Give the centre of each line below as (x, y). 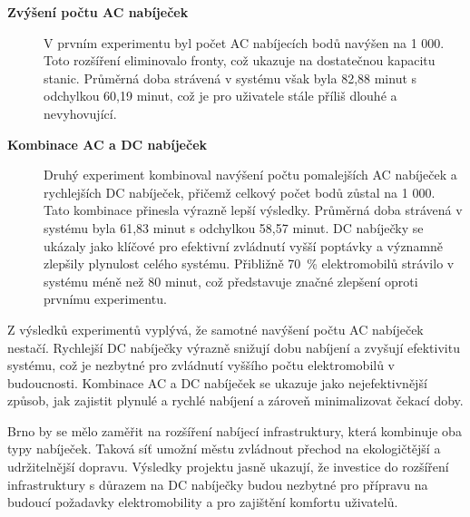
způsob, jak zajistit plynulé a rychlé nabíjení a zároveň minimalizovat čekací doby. (235, 400)
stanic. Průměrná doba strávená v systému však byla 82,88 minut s (230, 78)
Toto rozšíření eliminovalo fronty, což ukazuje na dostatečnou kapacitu (240, 60)
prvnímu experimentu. (105, 299)
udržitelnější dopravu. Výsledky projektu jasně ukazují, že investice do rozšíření (228, 467)
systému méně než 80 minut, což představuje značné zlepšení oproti (231, 281)
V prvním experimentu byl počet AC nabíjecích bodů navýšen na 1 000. (244, 42)
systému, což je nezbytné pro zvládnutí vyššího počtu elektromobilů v (201, 365)
